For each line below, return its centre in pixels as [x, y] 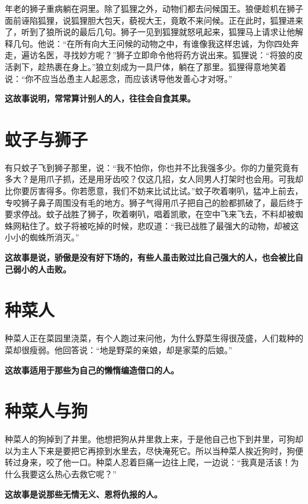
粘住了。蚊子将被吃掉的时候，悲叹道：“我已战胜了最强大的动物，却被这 [160, 225]
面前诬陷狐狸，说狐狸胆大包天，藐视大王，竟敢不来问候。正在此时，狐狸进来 [154, 20]
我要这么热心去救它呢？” [69, 474]
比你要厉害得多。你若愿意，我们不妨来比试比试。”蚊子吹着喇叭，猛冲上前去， [154, 191]
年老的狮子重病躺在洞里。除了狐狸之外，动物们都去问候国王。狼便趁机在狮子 [154, 8]
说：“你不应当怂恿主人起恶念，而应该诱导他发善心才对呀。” [119, 78]
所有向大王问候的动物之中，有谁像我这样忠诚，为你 [174, 43]
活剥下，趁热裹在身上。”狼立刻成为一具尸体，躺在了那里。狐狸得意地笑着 [146, 66]
